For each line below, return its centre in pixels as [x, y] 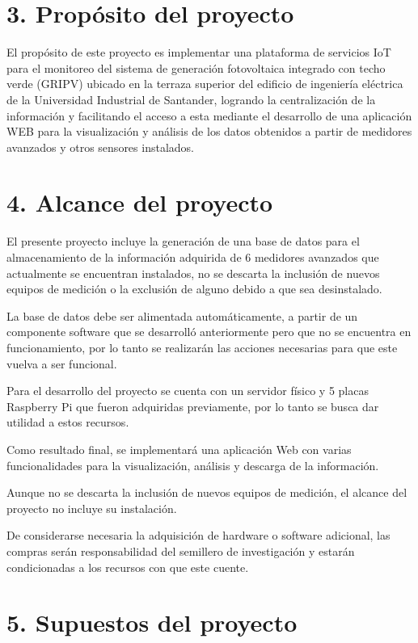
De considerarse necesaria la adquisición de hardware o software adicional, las [198, 535]
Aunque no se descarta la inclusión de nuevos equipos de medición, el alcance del [207, 492]
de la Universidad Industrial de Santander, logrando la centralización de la [191, 99]
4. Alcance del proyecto [140, 202]
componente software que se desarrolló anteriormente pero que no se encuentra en [209, 332]
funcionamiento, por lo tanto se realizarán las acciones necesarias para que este [202, 347]
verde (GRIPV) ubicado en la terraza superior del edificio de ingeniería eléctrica [205, 84]
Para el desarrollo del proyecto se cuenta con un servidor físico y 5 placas [188, 391]
